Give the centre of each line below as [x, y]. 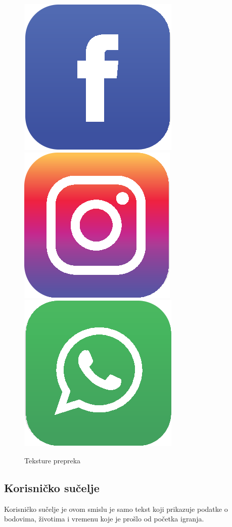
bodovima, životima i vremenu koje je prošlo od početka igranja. [104, 519]
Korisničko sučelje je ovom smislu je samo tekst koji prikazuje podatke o [116, 509]
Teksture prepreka [53, 460]
